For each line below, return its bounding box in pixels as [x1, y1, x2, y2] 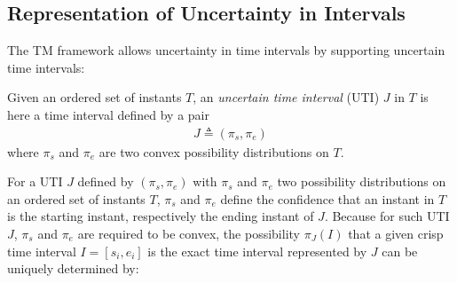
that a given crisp [348, 224, 444, 242]
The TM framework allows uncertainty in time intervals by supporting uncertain [7, 41, 445, 59]
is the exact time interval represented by [147, 241, 367, 260]
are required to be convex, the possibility [77, 224, 300, 242]
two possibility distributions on [277, 172, 446, 191]
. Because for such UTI [324, 207, 450, 225]
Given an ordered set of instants [7, 88, 182, 106]
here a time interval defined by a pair [7, 105, 210, 123]
